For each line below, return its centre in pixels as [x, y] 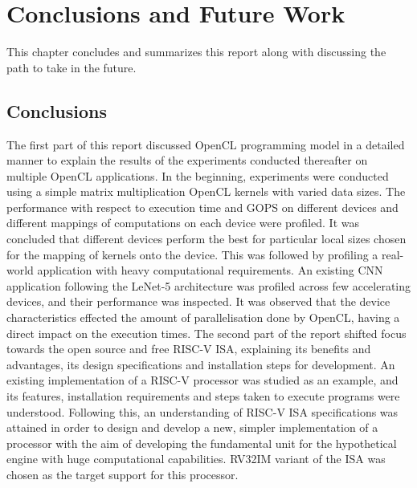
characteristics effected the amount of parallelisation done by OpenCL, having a [203, 317]
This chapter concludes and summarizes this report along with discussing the [196, 52]
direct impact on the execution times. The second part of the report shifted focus [206, 333]
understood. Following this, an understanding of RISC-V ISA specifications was [202, 411]
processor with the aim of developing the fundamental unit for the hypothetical [202, 443]
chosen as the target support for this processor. [123, 474]
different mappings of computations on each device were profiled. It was [183, 223]
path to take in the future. [72, 67]
